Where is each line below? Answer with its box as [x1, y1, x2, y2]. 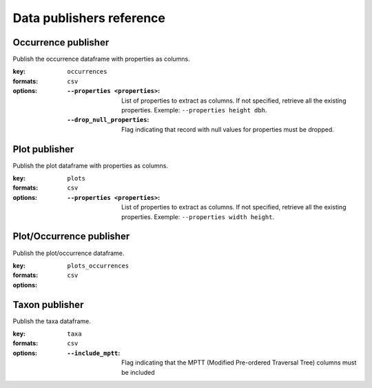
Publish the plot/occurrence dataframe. [12, 249, 125, 257]
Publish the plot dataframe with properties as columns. [12, 161, 169, 170]
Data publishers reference [12, 10, 165, 25]
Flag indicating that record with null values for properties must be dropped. [121, 125, 334, 134]
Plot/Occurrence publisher [12, 231, 130, 243]
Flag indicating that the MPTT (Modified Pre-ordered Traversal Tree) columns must [121, 358, 357, 367]
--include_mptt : [67, 349, 121, 357]
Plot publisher [12, 143, 74, 155]
